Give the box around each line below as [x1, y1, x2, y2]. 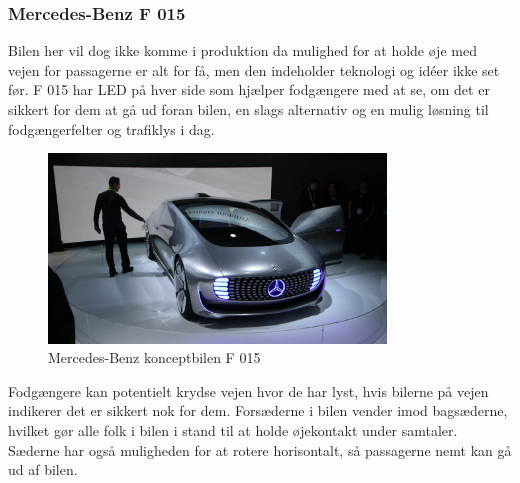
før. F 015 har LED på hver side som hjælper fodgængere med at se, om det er [8, 79, 490, 100]
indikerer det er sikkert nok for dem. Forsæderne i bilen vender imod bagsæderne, [8, 400, 508, 421]
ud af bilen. [8, 459, 78, 480]
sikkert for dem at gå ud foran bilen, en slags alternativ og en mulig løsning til [8, 99, 489, 119]
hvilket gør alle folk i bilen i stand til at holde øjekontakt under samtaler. [8, 420, 458, 441]
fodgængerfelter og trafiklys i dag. [8, 118, 215, 139]
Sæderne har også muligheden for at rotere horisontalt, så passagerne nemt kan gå [8, 439, 512, 460]
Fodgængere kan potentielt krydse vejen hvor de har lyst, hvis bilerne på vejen [8, 380, 489, 401]
